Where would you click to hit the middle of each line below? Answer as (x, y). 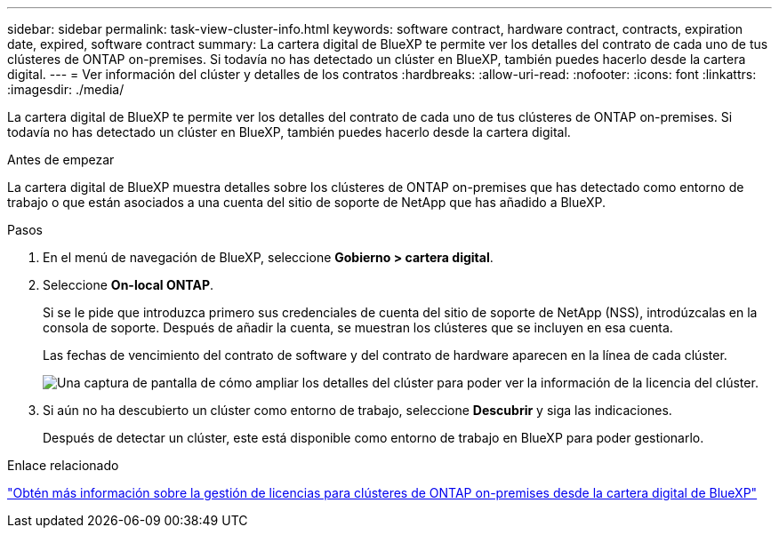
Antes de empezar (61, 160)
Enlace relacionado (63, 465)
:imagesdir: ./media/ (66, 89)
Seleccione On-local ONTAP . (128, 285)
